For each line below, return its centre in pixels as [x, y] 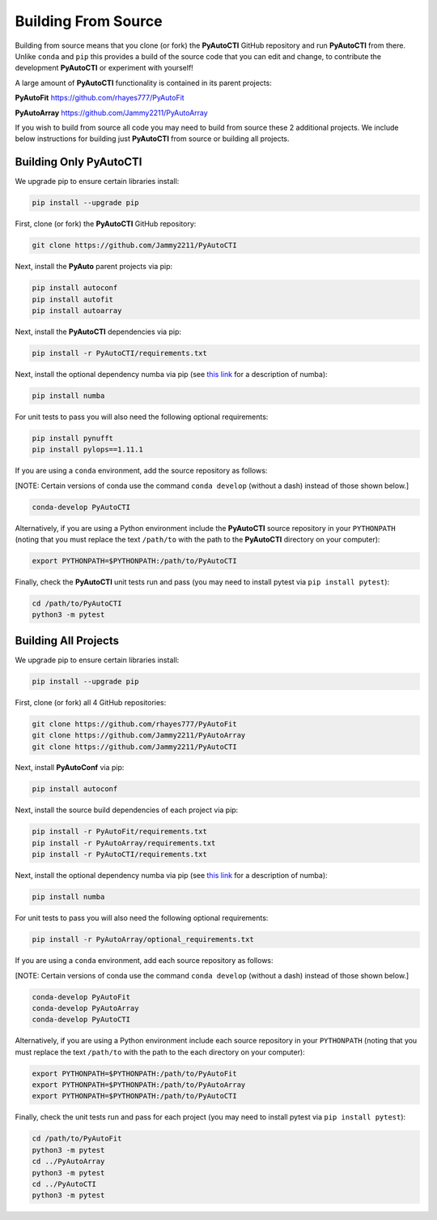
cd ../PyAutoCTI [64, 1184]
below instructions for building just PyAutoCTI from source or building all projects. [153, 139]
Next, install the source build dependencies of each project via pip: [127, 810]
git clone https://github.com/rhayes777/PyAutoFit [135, 724]
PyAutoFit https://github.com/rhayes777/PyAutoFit [100, 98]
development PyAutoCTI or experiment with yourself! [104, 68]
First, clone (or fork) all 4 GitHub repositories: [91, 702]
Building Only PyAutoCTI [78, 162]
